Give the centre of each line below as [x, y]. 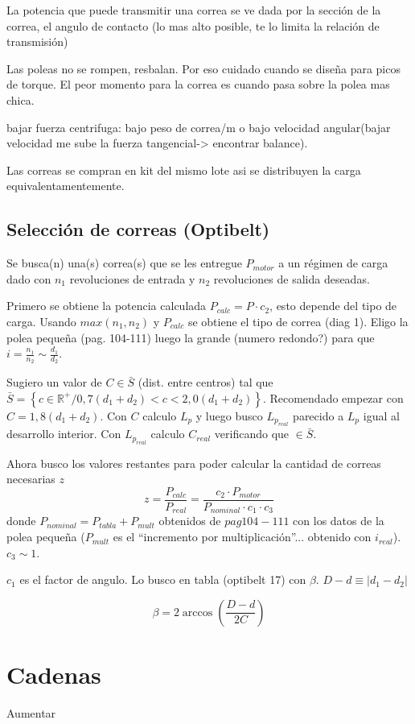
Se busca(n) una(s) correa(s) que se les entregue [124, 263]
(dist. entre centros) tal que [205, 382]
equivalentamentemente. [66, 186]
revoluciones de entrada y [132, 278]
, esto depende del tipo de [333, 306]
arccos [197, 612]
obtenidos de [190, 521]
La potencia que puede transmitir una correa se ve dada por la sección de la [194, 10]
